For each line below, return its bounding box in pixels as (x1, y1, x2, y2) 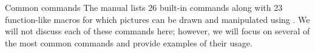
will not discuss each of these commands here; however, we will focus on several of (5, 25, 310, 37)
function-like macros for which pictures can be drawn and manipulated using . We (5, 13, 310, 25)
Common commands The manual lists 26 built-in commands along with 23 (5, 1, 283, 13)
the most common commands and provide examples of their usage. (5, 36, 252, 49)
